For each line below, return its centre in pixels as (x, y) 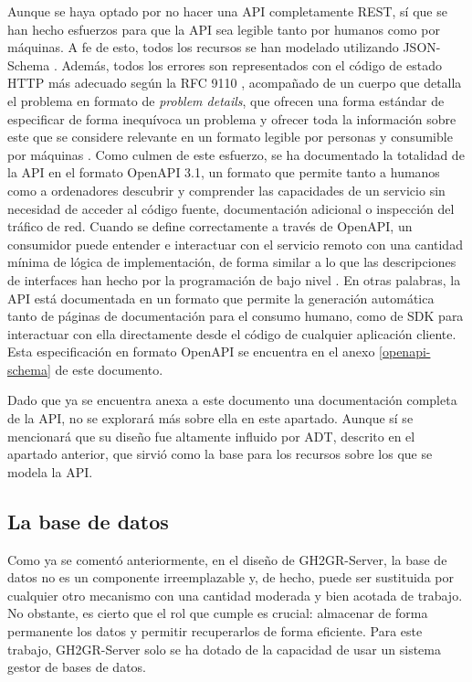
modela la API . (50, 471)
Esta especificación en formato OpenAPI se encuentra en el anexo (191, 352)
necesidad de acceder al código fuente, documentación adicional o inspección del (231, 208)
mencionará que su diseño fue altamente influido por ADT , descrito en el (211, 436)
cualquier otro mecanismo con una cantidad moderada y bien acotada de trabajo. (235, 595)
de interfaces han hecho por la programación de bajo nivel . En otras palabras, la (234, 279)
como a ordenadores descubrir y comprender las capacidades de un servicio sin (226, 190)
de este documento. (109, 369)
